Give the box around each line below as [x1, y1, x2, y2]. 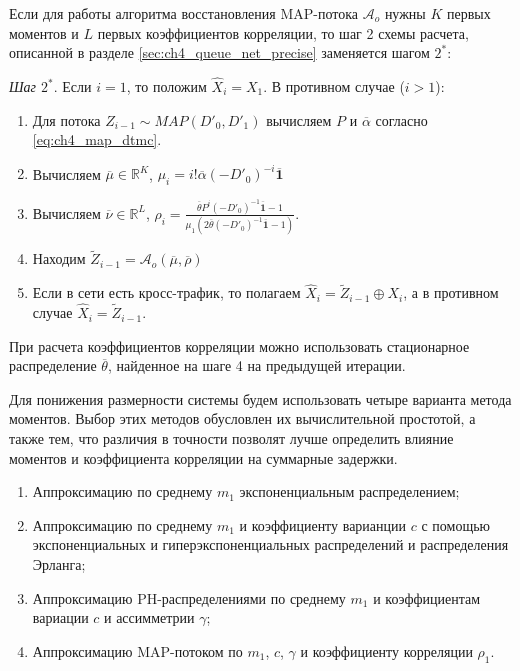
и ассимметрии [104, 607, 195, 628]
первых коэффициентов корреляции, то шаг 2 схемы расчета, [97, 22, 469, 43]
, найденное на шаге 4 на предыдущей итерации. [107, 355, 406, 376]
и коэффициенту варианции [239, 514, 407, 535]
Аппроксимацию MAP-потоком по [32, 640, 243, 661]
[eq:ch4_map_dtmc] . [32, 129, 162, 150]
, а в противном [403, 282, 499, 303]
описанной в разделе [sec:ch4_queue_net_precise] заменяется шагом [9, 42, 430, 63]
